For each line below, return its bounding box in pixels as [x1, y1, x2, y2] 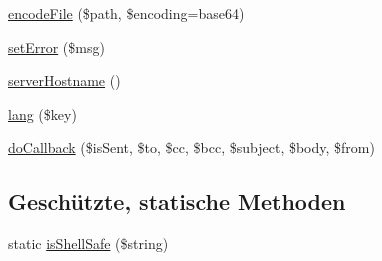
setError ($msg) [8, 36, 105, 57]
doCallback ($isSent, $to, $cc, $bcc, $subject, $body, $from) [8, 137, 375, 158]
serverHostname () [8, 70, 121, 91]
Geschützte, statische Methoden [8, 186, 346, 217]
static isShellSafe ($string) [8, 233, 169, 254]
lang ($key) [8, 103, 77, 124]
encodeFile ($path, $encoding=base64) [8, 3, 245, 23]
